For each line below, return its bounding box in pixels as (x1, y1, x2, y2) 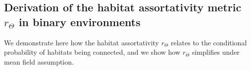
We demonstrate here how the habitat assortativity (4, 37, 159, 47)
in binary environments (18, 14, 141, 29)
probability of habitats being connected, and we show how (4, 47, 181, 57)
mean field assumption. (4, 56, 74, 67)
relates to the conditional (170, 37, 247, 47)
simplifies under (192, 47, 240, 57)
